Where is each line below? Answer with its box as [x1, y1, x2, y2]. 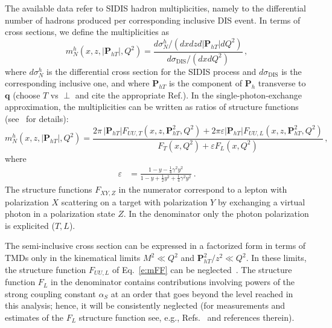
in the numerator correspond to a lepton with [118, 183, 287, 196]
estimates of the [5, 310, 63, 323]
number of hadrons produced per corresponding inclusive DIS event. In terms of [5, 13, 301, 26]
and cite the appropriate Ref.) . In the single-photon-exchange [75, 88, 302, 101]
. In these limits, [246, 251, 307, 264]
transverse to [258, 77, 306, 89]
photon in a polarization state [5, 207, 115, 220]
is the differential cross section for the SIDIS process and [46, 65, 257, 77]
